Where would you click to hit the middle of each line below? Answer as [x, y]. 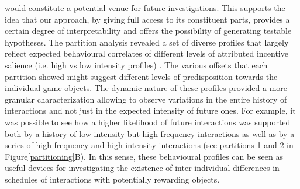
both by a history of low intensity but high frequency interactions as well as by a [150, 133]
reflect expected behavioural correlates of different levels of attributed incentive [146, 53]
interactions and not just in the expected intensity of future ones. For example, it [150, 111]
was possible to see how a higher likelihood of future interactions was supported [148, 122]
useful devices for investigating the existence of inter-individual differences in [142, 168]
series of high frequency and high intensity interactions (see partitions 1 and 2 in [149, 145]
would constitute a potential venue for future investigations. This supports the [145, 8]
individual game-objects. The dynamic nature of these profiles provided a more [146, 88]
